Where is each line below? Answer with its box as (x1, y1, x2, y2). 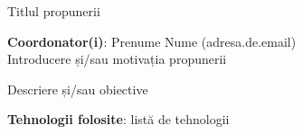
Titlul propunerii (7, 2, 100, 20)
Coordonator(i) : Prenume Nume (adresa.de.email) (7, 31, 297, 50)
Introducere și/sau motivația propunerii (7, 49, 227, 68)
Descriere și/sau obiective (7, 79, 148, 98)
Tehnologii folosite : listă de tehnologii (7, 110, 230, 129)
